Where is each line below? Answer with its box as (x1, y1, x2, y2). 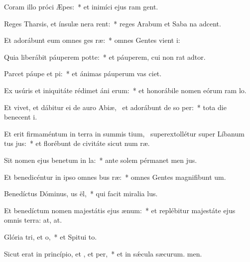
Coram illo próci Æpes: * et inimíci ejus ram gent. (4, 1, 158, 11)
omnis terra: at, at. (4, 215, 62, 225)
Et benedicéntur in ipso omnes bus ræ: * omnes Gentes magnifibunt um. (4, 171, 226, 182)
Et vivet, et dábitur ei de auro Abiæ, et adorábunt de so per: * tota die (4, 102, 227, 112)
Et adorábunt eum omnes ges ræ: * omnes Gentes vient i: (4, 35, 180, 45)
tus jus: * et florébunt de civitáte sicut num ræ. (4, 138, 150, 148)
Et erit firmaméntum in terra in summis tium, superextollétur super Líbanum (4, 128, 245, 138)
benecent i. (4, 112, 37, 122)
